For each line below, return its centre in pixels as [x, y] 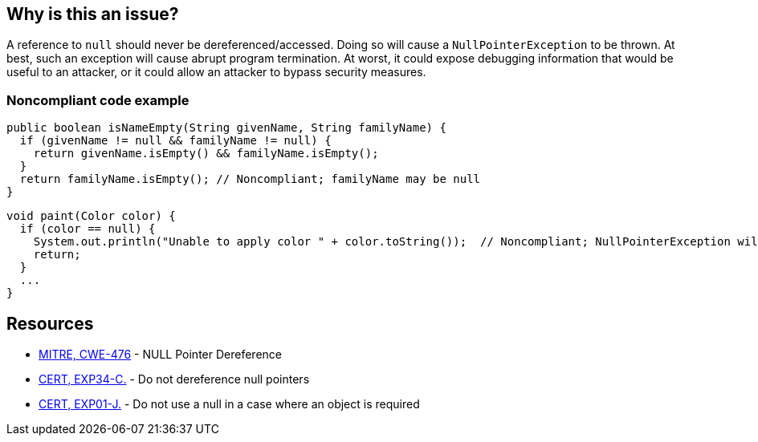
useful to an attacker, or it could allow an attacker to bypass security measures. [216, 72]
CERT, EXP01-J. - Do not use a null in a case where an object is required [229, 404]
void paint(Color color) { [91, 216]
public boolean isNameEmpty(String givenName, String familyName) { [226, 128]
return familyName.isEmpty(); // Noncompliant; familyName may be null [250, 179]
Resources [50, 323]
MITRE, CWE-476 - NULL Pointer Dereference [160, 355]
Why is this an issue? [93, 14]
